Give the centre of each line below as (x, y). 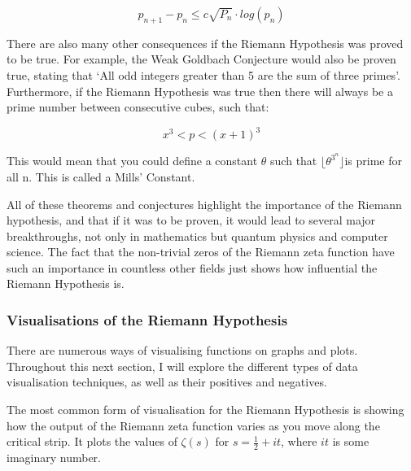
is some (351, 441)
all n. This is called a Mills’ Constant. (101, 176)
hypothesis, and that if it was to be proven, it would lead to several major (191, 220)
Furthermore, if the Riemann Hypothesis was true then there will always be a (200, 91)
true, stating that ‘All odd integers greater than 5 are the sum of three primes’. (203, 74)
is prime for (373, 161)
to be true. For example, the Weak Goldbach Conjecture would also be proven (201, 59)
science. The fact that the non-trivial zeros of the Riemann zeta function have (201, 252)
